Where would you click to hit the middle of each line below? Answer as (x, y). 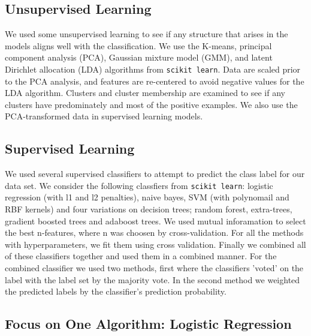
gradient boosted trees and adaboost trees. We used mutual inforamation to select (155, 220)
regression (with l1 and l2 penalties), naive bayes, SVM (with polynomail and (147, 197)
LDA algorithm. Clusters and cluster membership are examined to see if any (145, 93)
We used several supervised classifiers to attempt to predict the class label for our (155, 174)
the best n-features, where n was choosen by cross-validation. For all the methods (154, 232)
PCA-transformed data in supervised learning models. (104, 116)
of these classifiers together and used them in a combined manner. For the (141, 256)
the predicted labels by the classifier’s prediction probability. (116, 291)
